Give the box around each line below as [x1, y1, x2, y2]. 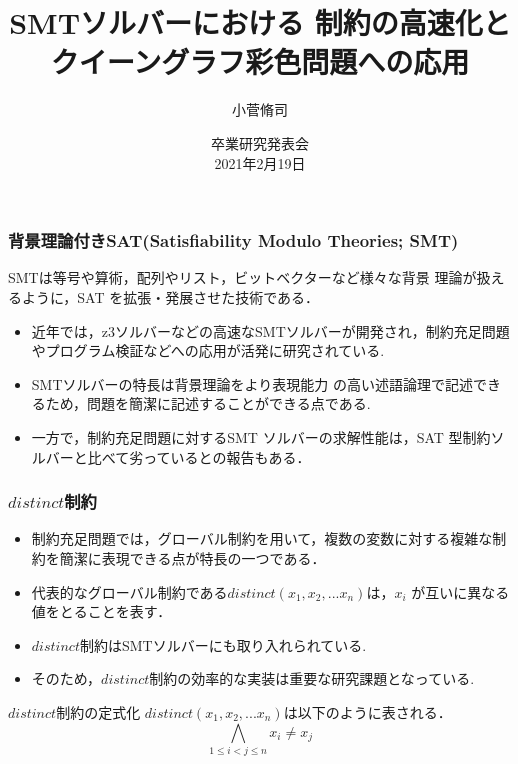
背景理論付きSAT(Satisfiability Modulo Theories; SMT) [8, 228, 459, 253]
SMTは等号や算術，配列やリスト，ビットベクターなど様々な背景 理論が [8, 267, 477, 288]
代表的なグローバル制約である [31, 581, 228, 602]
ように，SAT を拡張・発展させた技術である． [21, 286, 320, 307]
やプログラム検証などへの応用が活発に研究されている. [31, 340, 385, 361]
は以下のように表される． [283, 701, 452, 722]
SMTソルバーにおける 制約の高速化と [9, 2, 511, 43]
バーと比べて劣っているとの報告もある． [45, 446, 311, 467]
